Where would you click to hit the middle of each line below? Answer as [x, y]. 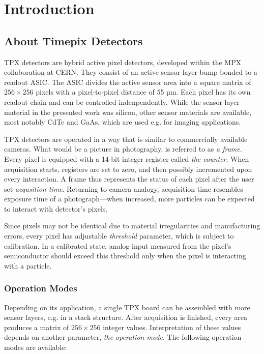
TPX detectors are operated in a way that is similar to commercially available [126, 139]
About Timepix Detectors [74, 40]
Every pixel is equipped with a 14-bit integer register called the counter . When [127, 158]
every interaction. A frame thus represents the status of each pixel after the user [129, 179]
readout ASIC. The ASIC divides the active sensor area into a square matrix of [128, 82]
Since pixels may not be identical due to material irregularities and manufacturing [132, 226]
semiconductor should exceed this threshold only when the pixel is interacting [125, 256]
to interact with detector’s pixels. [56, 208]
